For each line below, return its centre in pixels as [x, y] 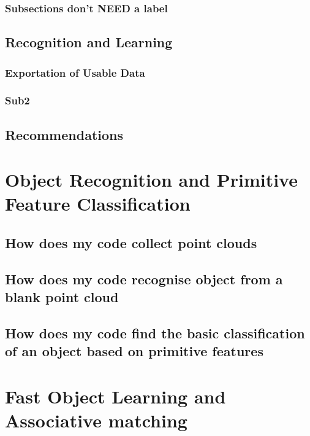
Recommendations [64, 134]
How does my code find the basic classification [155, 333]
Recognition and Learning [89, 42]
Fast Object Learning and [115, 396]
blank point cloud [62, 297]
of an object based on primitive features [134, 351]
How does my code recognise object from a [144, 278]
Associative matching [96, 420]
